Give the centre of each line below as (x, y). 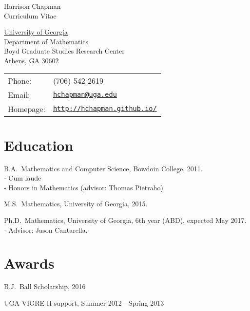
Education (39, 145)
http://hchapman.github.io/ (105, 109)
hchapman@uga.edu (85, 95)
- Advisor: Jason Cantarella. (46, 229)
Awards (29, 263)
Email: (19, 94)
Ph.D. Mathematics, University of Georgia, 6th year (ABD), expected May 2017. (125, 220)
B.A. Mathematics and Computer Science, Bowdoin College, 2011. (103, 168)
